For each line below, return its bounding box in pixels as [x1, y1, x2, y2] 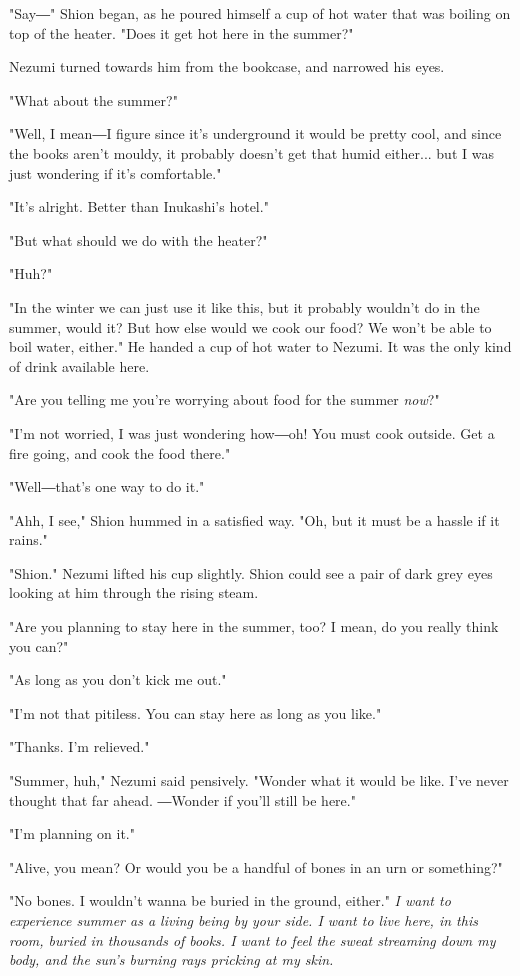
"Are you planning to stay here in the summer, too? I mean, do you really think [9, 616, 499, 637]
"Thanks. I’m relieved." [9, 736, 150, 757]
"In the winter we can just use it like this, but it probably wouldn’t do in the [9, 296, 480, 317]
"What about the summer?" [9, 89, 178, 110]
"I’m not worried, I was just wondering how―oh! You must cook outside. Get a [9, 422, 495, 443]
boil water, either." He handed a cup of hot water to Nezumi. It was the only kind [9, 336, 512, 357]
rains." [9, 529, 48, 550]
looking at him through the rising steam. [9, 582, 259, 603]
